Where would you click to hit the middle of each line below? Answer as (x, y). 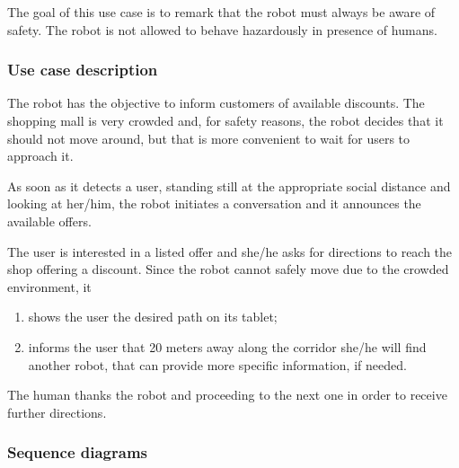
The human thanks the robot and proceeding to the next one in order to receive (227, 395)
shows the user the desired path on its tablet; (153, 317)
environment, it (49, 286)
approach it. (40, 156)
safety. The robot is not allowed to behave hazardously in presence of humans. (222, 29)
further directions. (57, 412)
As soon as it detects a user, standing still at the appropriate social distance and (229, 185)
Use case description (83, 70)
